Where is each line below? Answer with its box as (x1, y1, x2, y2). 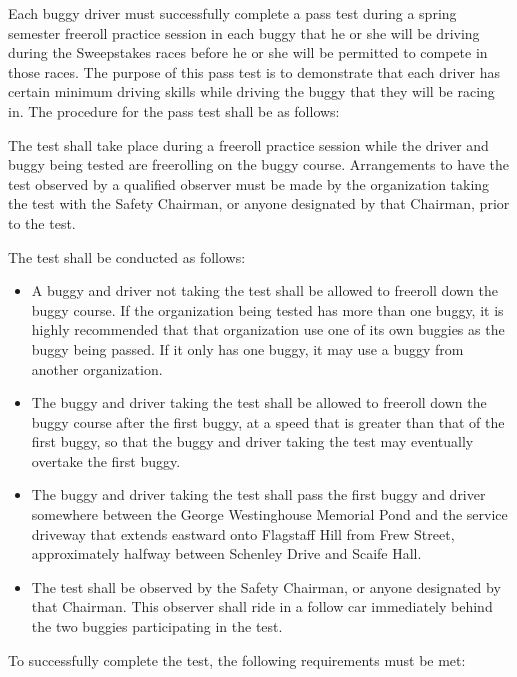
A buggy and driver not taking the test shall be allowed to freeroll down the (31, 280, 499, 301)
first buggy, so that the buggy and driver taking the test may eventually (31, 431, 474, 452)
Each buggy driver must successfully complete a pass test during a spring (8, 3, 457, 23)
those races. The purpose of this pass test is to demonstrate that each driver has (8, 61, 501, 82)
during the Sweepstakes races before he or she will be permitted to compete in (8, 42, 488, 63)
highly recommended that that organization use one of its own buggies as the (31, 319, 505, 340)
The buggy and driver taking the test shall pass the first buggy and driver (31, 484, 486, 505)
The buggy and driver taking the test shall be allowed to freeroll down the (31, 392, 487, 413)
